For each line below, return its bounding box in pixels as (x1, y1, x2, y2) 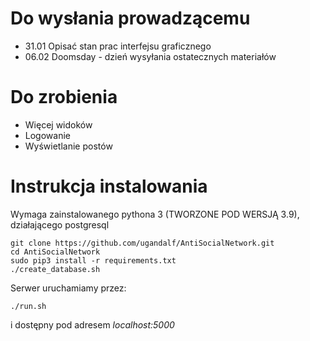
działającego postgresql (10, 218, 110, 231)
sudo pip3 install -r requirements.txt (10, 255, 177, 266)
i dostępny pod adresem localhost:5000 (10, 318, 175, 331)
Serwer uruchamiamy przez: (10, 282, 127, 294)
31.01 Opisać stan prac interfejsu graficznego (24, 40, 212, 52)
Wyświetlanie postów (24, 140, 113, 152)
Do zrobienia (10, 86, 118, 109)
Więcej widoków (24, 118, 93, 131)
